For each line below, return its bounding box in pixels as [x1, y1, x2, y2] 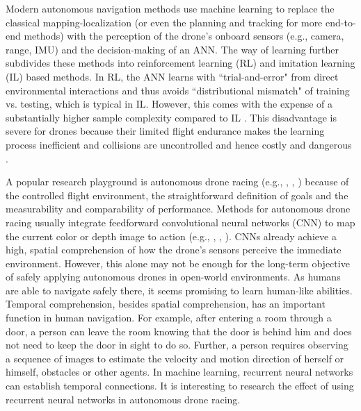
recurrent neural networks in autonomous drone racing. [6, 392, 241, 406]
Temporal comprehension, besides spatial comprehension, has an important [6, 296, 326, 311]
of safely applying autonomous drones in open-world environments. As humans [6, 269, 341, 284]
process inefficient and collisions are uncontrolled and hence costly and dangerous [6, 137, 352, 151]
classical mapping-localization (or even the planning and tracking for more [6, 15, 323, 29]
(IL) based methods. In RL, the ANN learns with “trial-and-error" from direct [6, 69, 339, 83]
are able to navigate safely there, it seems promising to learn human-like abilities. [6, 283, 353, 297]
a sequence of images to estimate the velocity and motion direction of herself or [6, 351, 344, 365]
